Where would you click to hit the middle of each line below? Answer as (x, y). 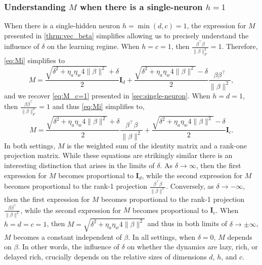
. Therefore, (240, 46)
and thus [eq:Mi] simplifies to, (98, 106)
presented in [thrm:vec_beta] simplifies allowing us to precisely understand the (126, 35)
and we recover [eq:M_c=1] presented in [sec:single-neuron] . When (107, 95)
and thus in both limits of (187, 223)
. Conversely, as (190, 186)
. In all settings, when (162, 236)
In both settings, (30, 145)
